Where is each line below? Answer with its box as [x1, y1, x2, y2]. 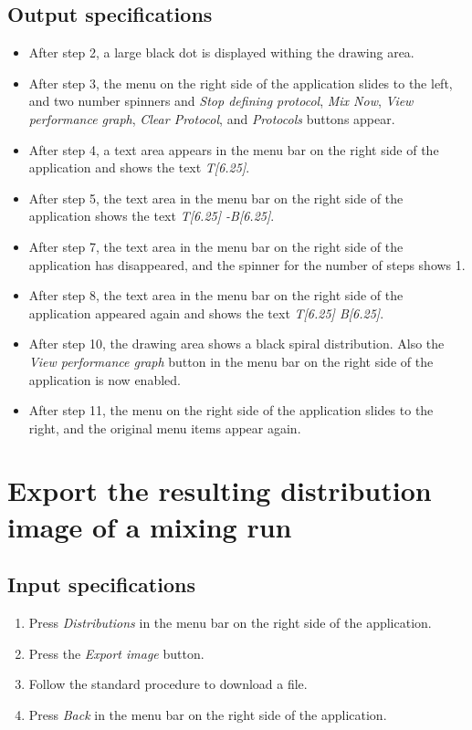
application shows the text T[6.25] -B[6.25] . [28, 206, 275, 225]
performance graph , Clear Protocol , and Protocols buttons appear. [28, 109, 395, 128]
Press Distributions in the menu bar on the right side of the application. [28, 613, 432, 632]
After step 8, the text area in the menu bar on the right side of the [28, 286, 404, 305]
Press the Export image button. [28, 643, 205, 662]
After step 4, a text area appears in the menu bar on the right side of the [28, 140, 439, 159]
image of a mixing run [7, 507, 292, 545]
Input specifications [7, 570, 195, 599]
